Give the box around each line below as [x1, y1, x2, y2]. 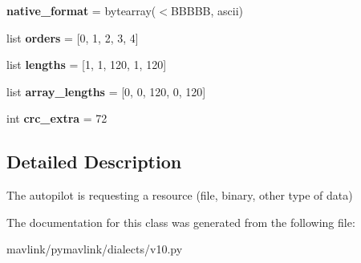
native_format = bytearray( [6, 2, 156, 18]
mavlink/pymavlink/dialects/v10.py [6, 241, 183, 257]
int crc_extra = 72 [6, 110, 107, 127]
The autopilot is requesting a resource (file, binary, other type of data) [6, 187, 353, 204]
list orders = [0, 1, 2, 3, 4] [6, 29, 139, 46]
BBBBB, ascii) [170, 2, 244, 18]
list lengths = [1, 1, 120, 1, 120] [6, 56, 167, 73]
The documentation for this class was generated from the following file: [6, 213, 355, 230]
